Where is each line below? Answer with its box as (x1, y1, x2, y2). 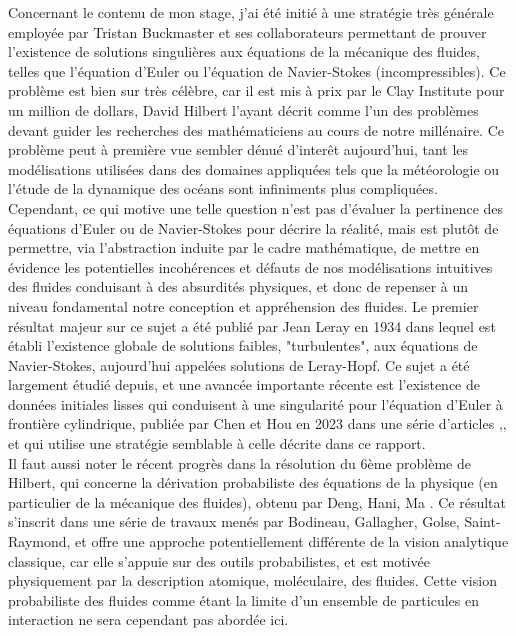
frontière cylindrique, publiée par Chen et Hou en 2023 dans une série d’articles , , (8, 413, 507, 434)
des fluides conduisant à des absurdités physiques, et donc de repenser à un (8, 276, 469, 297)
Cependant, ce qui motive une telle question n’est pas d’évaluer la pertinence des (8, 197, 504, 218)
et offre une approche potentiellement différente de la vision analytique (75, 531, 509, 552)
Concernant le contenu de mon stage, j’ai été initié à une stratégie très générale (8, 2, 494, 22)
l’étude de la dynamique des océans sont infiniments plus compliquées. (8, 178, 438, 199)
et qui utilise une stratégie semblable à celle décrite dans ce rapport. (8, 433, 426, 454)
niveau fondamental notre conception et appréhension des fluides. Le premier (8, 295, 479, 316)
